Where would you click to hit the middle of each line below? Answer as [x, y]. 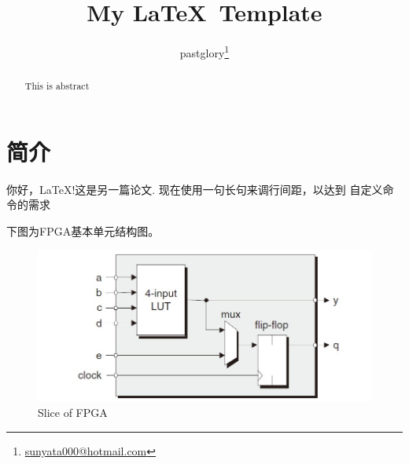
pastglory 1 [204, 51]
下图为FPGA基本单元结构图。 [83, 230]
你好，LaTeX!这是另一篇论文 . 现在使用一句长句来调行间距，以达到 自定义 [195, 189]
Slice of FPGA [73, 413]
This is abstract [57, 86]
